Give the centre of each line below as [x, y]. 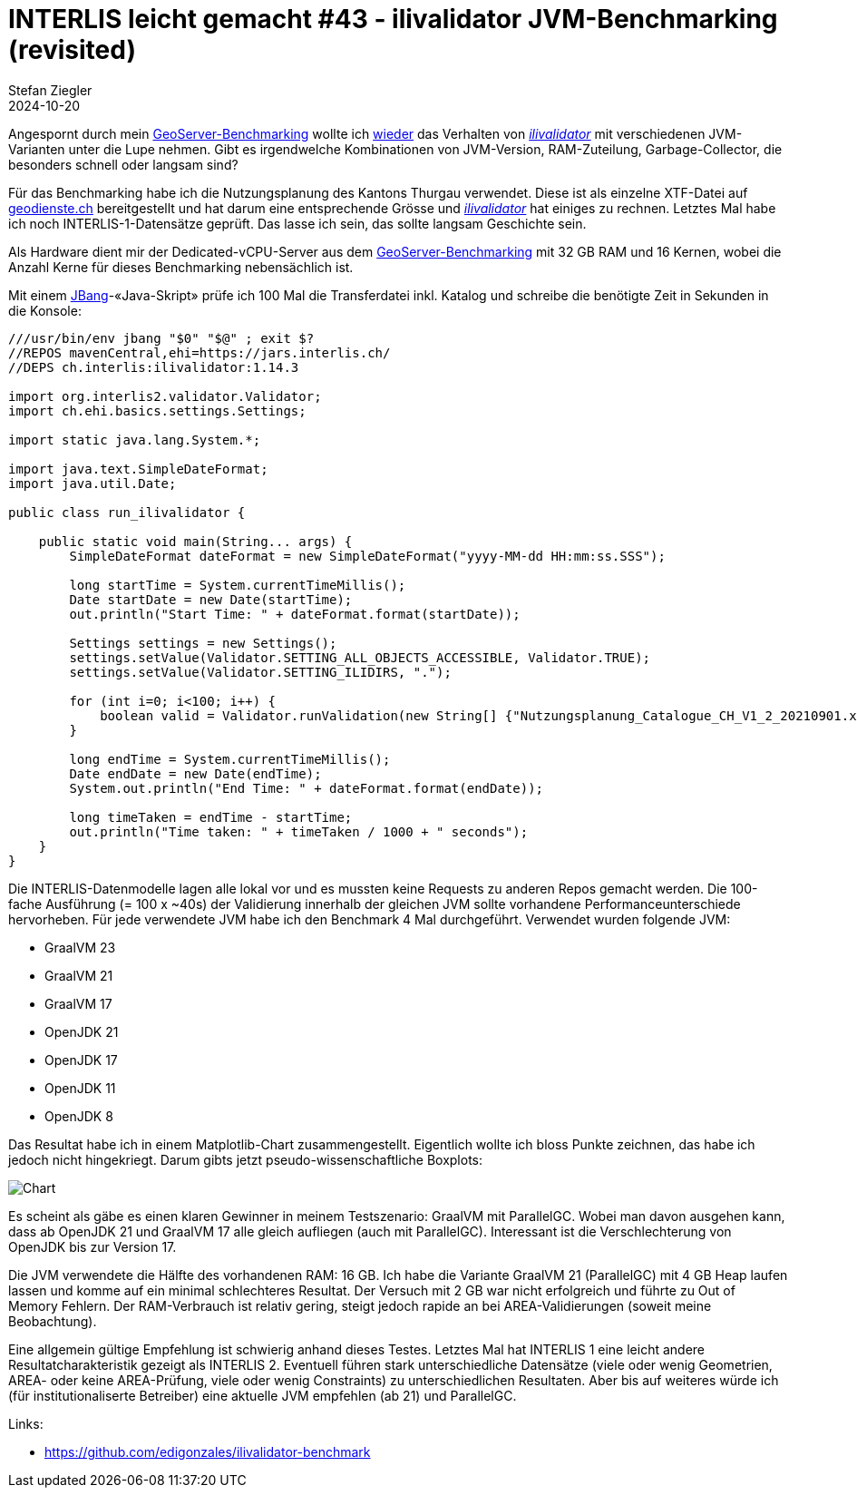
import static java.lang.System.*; [135, 440]
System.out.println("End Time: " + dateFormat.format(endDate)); [307, 788]
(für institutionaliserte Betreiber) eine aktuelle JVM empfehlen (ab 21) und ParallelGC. [263, 1395]
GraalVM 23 [80, 947]
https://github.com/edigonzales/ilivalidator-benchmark [208, 1451]
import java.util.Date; [93, 483]
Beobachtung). [53, 1321]
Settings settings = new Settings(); [203, 643]
